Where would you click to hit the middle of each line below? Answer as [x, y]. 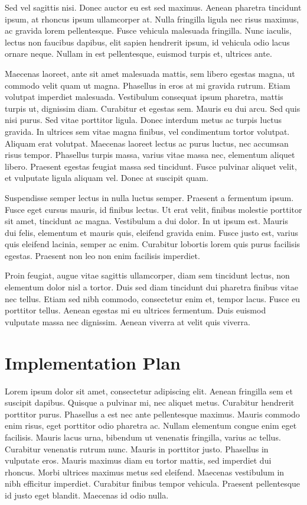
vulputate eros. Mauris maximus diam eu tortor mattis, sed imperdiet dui [138, 460]
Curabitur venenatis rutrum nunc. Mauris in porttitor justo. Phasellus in [137, 449]
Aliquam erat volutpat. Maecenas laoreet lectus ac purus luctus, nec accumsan [147, 143]
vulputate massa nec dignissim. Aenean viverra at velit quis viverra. [128, 321]
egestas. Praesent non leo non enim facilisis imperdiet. [102, 255]
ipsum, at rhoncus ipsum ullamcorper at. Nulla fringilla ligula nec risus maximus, [152, 19]
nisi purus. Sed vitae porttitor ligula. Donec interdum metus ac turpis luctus [143, 120]
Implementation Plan [93, 362]
